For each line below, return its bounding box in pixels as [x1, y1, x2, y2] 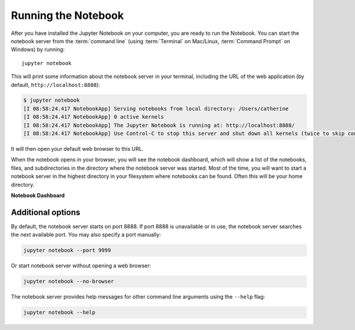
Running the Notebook [11, 9, 124, 22]
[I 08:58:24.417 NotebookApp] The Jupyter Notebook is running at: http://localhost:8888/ [23, 122, 295, 128]
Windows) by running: [11, 46, 65, 53]
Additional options [11, 207, 80, 217]
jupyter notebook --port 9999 [23, 247, 111, 254]
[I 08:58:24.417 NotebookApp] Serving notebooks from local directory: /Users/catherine [23, 105, 289, 112]
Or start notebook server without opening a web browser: [11, 262, 151, 269]
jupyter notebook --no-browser [23, 278, 115, 285]
